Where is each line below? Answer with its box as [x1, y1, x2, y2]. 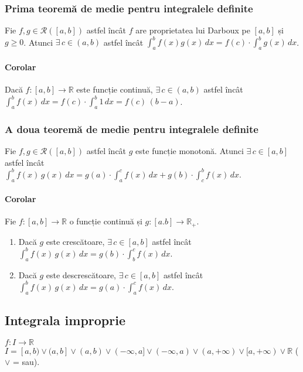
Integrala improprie [5, 310, 126, 329]
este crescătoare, [46, 235, 105, 247]
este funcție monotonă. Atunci [135, 145, 244, 157]
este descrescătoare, [46, 268, 116, 281]
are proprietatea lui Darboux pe [135, 24, 250, 36]
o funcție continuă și [69, 215, 142, 227]
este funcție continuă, [76, 83, 153, 95]
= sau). [13, 356, 40, 368]
